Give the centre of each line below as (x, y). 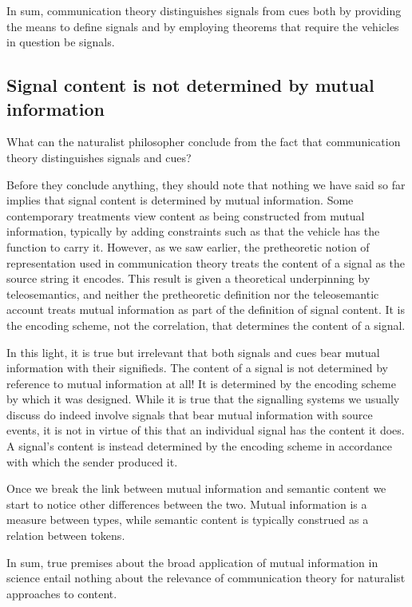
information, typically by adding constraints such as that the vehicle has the (193, 231)
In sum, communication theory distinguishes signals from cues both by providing (204, 10)
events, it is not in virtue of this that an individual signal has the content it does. (206, 430)
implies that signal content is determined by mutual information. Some (180, 200)
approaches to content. (62, 593)
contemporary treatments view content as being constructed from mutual (186, 215)
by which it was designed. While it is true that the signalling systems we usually (203, 399)
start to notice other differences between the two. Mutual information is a (187, 504)
